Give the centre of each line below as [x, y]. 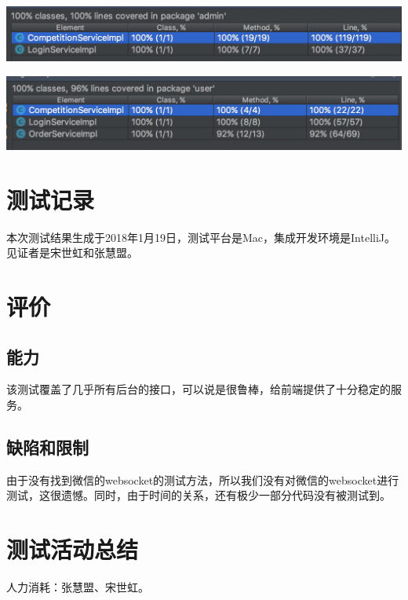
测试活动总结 [73, 549]
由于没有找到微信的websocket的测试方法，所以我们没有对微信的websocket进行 [203, 479]
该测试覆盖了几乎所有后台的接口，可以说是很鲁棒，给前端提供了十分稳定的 [199, 389]
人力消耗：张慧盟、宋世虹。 [78, 587]
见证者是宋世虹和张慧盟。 [72, 252]
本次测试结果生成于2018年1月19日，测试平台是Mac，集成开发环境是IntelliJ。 [201, 237]
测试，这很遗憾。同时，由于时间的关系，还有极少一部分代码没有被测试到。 [199, 495]
